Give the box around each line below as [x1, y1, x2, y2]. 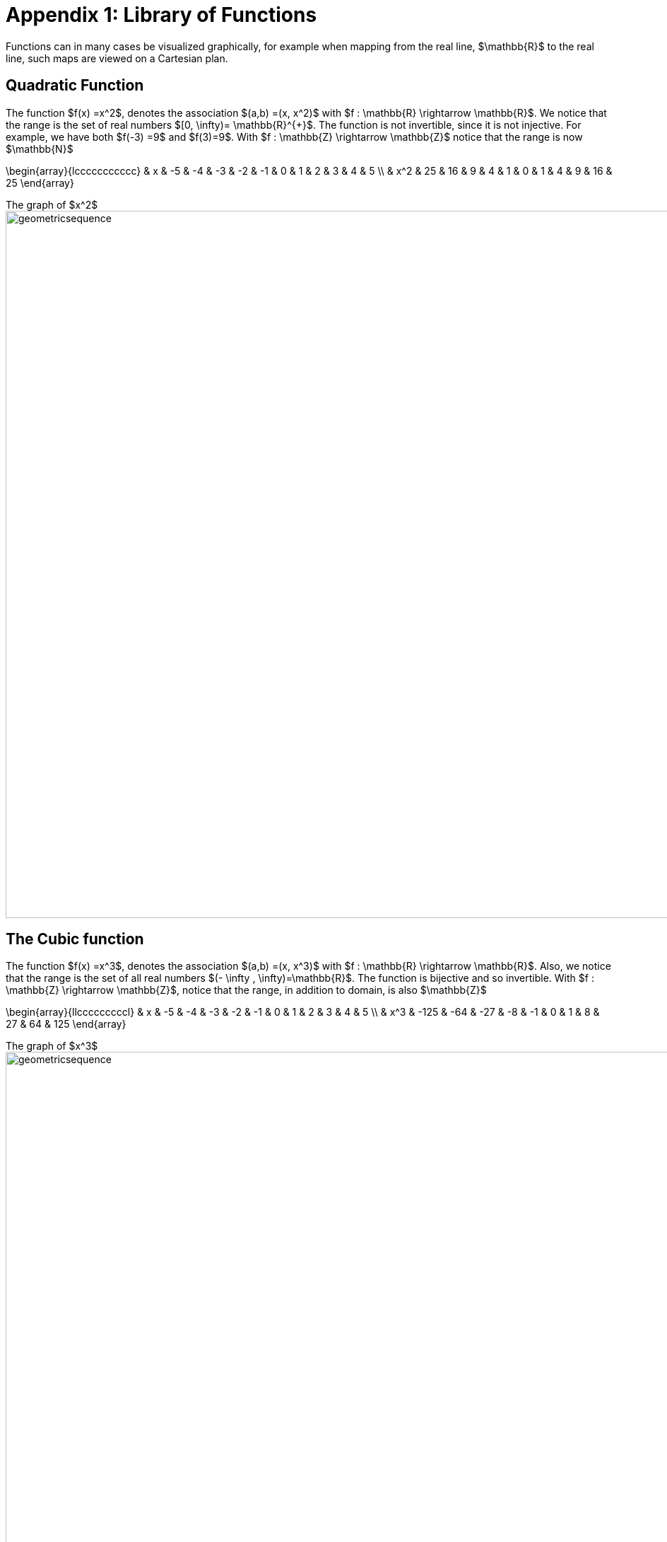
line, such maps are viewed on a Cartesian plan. [6, 52, 228, 64]
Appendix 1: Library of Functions [6, 3, 317, 27]
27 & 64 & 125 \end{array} [6, 1018, 126, 1031]
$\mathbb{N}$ [6, 142, 73, 155]
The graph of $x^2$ [6, 198, 98, 211]
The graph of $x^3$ [6, 1040, 98, 1053]
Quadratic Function [6, 76, 144, 95]
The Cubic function [6, 930, 144, 949]
